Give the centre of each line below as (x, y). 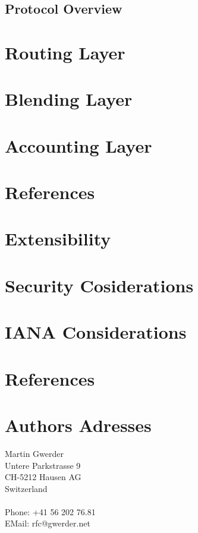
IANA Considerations (96, 332)
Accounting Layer (78, 145)
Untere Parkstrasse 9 (43, 465)
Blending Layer (69, 99)
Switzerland (26, 488)
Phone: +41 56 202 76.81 (50, 511)
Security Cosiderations (99, 285)
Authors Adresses (78, 425)
